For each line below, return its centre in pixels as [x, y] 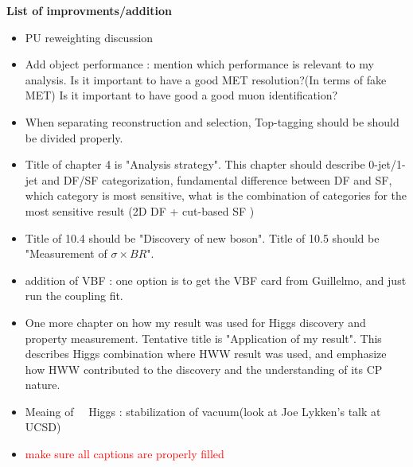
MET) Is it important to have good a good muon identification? [181, 95]
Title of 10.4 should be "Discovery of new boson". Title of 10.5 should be [202, 237]
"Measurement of [66, 253]
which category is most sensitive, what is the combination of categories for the [216, 195]
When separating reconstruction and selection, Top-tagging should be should [212, 121]
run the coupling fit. [74, 296]
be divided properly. [74, 137]
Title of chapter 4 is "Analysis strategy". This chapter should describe [195, 164]
